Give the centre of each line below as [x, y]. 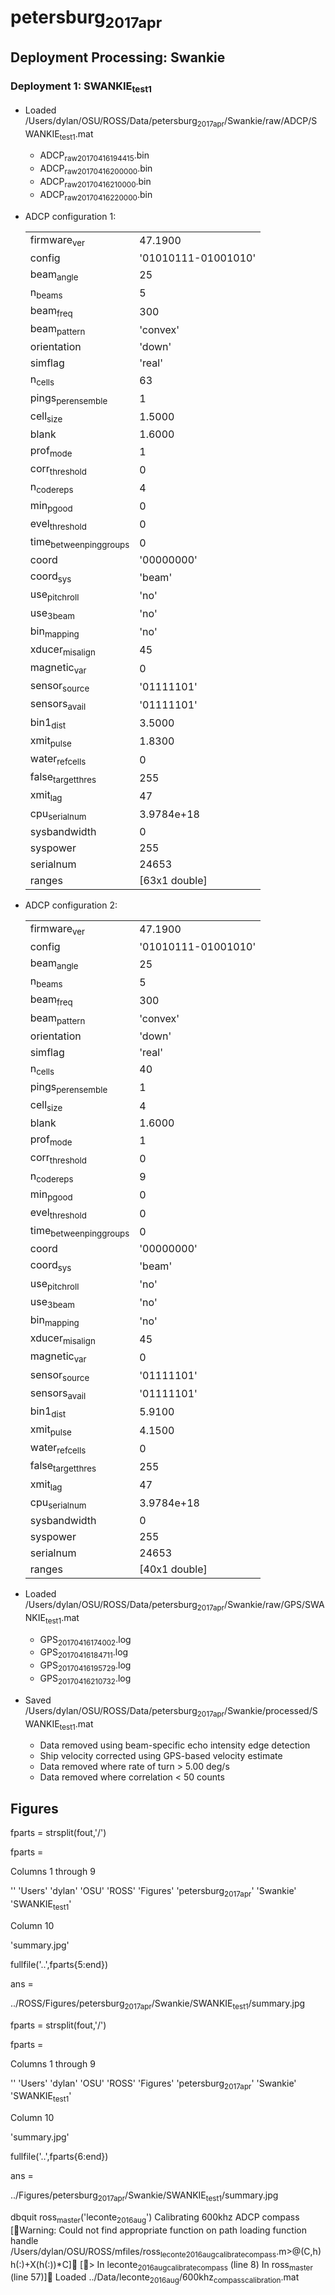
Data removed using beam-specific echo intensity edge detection [175, 1745]
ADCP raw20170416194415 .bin [94, 156]
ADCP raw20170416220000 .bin [96, 195]
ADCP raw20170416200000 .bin [96, 169]
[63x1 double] [173, 880]
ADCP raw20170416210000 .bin [95, 182]
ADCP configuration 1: [70, 216]
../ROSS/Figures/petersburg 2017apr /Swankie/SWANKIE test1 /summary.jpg [158, 2004]
